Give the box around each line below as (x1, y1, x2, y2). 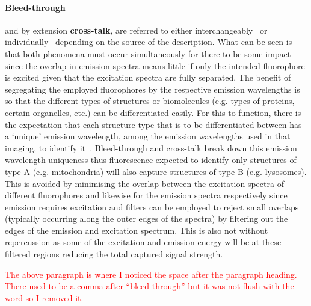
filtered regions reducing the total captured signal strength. (5, 248, 223, 260)
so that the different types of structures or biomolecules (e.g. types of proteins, (5, 94, 295, 107)
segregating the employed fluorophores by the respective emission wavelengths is (5, 82, 300, 95)
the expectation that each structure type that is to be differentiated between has (5, 118, 302, 130)
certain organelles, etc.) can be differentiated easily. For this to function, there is (5, 106, 301, 118)
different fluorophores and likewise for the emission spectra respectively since (5, 189, 288, 201)
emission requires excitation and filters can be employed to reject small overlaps (5, 200, 299, 213)
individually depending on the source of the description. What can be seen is (5, 35, 292, 48)
